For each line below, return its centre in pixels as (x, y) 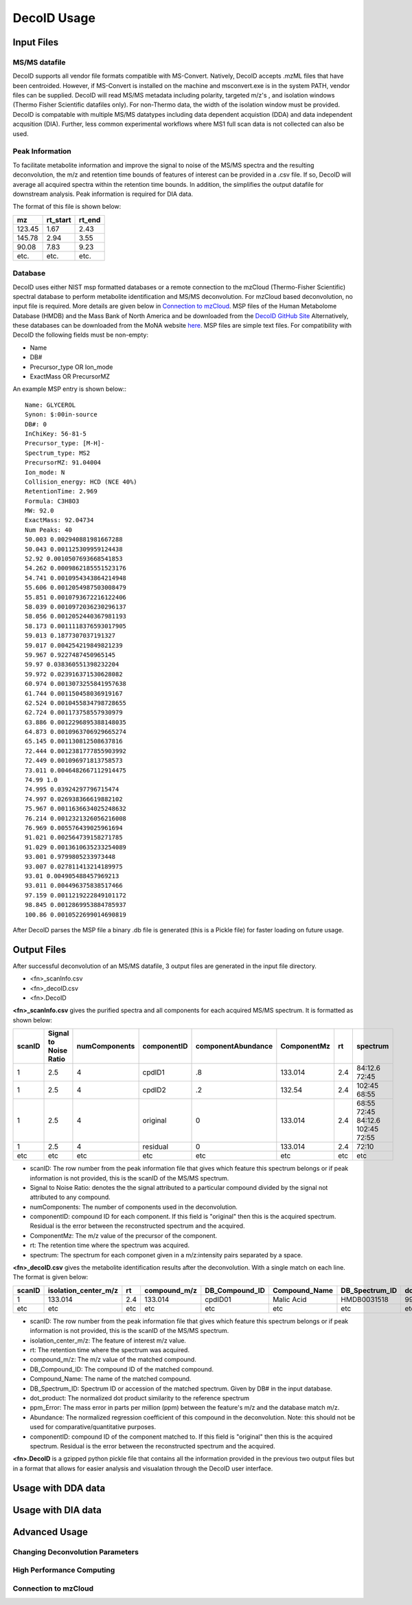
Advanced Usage (50, 1532)
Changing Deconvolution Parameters (76, 1551)
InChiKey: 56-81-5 (56, 434)
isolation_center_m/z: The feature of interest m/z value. (108, 1340)
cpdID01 (218, 1299)
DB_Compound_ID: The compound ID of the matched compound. (122, 1369)
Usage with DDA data (59, 1488)
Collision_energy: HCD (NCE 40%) (81, 482)
